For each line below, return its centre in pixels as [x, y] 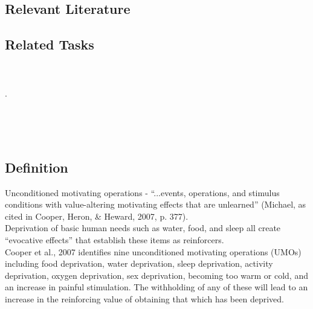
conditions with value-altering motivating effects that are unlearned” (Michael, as [156, 204]
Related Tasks [50, 44]
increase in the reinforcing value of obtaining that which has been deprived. [144, 298]
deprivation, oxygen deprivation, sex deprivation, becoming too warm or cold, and [156, 275]
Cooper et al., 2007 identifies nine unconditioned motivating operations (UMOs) [153, 251]
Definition [37, 167]
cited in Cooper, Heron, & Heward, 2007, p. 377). [97, 216]
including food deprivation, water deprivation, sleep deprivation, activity [139, 263]
